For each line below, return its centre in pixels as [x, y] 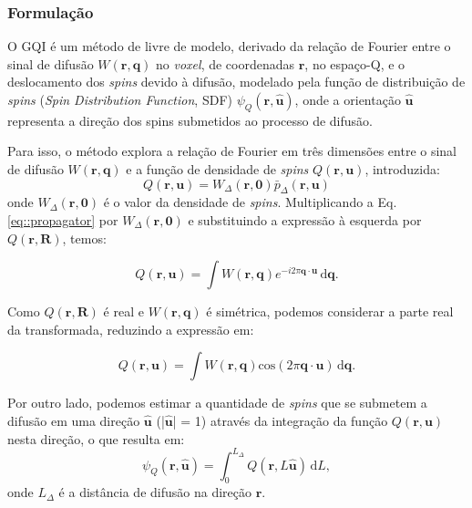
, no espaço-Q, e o [355, 63]
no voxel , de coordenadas [226, 63]
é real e [123, 311]
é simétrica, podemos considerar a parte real [330, 311]
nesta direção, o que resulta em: [96, 438]
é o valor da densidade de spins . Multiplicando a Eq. [250, 202]
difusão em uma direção [74, 420]
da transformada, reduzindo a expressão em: [131, 329]
